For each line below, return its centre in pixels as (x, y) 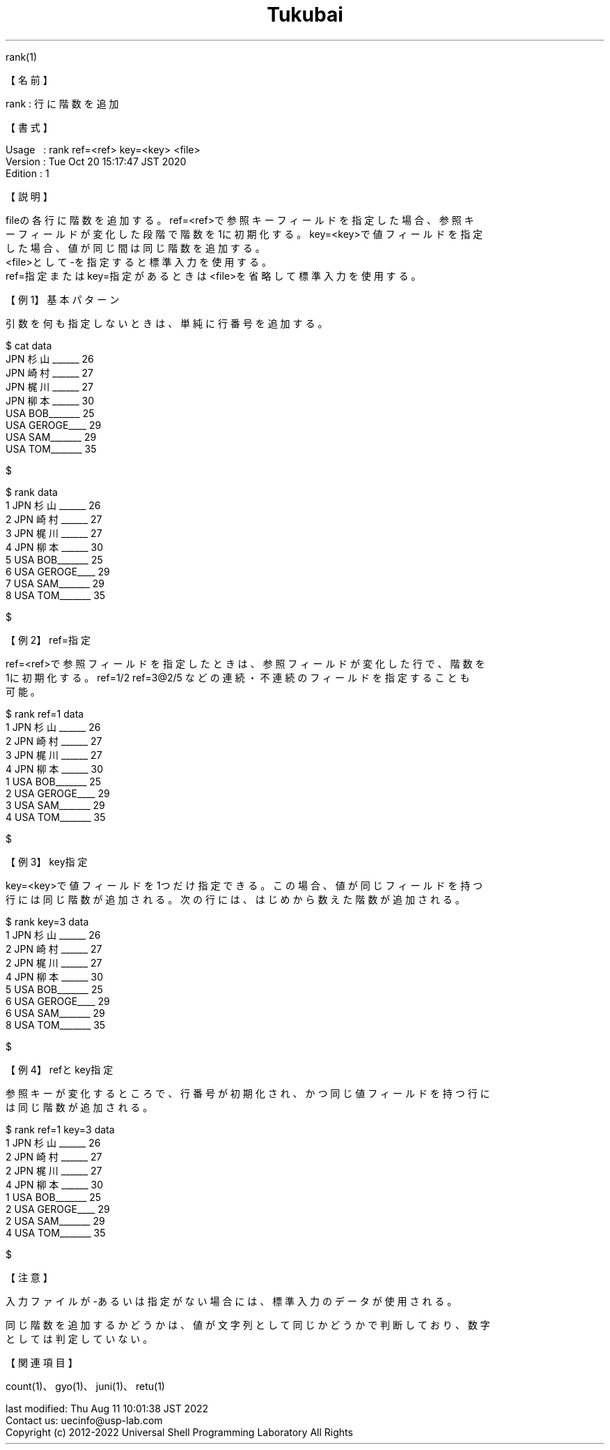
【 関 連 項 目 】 (42, 1362)
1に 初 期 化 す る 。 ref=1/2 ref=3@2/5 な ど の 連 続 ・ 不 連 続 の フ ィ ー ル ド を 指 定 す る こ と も (238, 677)
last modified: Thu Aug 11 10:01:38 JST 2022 (107, 1408)
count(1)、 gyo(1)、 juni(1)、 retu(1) (85, 1386)
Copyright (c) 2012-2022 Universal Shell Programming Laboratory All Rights (179, 1432)
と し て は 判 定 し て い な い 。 (79, 1338)
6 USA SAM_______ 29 (55, 1013)
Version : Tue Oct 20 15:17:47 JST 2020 (96, 161)
